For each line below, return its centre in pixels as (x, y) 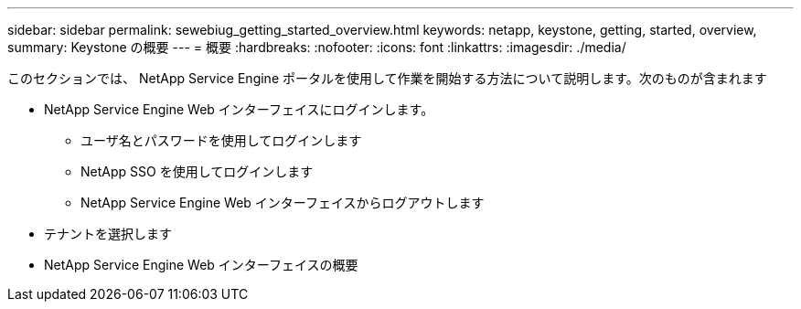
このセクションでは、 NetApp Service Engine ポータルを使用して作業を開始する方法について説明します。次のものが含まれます (387, 78)
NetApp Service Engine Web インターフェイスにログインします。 (239, 109)
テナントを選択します (108, 234)
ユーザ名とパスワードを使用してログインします (221, 140)
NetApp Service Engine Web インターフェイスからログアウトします (283, 202)
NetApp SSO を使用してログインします (197, 171)
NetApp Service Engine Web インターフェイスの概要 (201, 265)
